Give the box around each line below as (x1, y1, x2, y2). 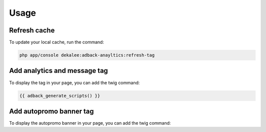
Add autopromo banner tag (9, 107, 94, 115)
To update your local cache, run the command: (9, 39, 104, 45)
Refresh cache (9, 26, 55, 34)
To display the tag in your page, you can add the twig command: (9, 79, 140, 86)
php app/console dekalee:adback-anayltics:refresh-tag (19, 52, 155, 58)
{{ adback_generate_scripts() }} (19, 93, 100, 99)
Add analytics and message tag (9, 66, 108, 75)
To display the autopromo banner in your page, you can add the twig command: (9, 120, 171, 126)
